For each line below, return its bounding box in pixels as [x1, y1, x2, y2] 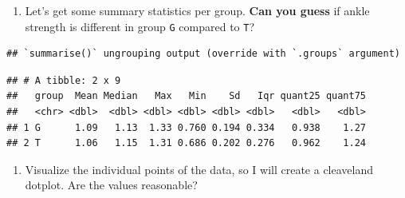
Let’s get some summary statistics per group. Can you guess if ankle [25, 2, 370, 18]
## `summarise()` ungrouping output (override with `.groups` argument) [6, 48, 400, 60]
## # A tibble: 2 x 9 [6, 74, 121, 86]
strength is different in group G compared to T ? [25, 18, 255, 34]
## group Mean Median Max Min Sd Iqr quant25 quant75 [6, 90, 367, 102]
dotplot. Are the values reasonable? [25, 176, 198, 193]
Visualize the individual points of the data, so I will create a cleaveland [25, 160, 374, 177]
